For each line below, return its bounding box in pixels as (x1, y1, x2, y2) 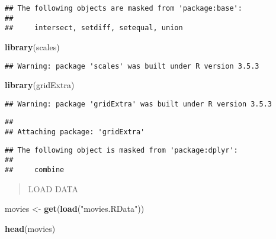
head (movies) (5, 222, 56, 234)
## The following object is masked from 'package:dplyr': (5, 146, 238, 154)
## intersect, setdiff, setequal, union (5, 24, 183, 33)
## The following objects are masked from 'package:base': (5, 4, 242, 12)
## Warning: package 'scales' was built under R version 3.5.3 (5, 62, 259, 70)
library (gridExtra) (5, 79, 75, 91)
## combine (5, 166, 65, 175)
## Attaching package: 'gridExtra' (5, 128, 145, 137)
